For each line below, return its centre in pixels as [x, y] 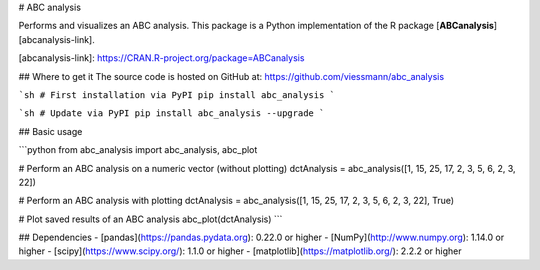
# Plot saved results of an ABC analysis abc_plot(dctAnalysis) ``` [150, 219]
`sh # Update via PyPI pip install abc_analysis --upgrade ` [171, 113]
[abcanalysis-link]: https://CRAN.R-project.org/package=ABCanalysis [161, 58]
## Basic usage [50, 131]
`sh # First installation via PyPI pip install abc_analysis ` [176, 94]
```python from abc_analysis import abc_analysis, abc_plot [138, 150]
